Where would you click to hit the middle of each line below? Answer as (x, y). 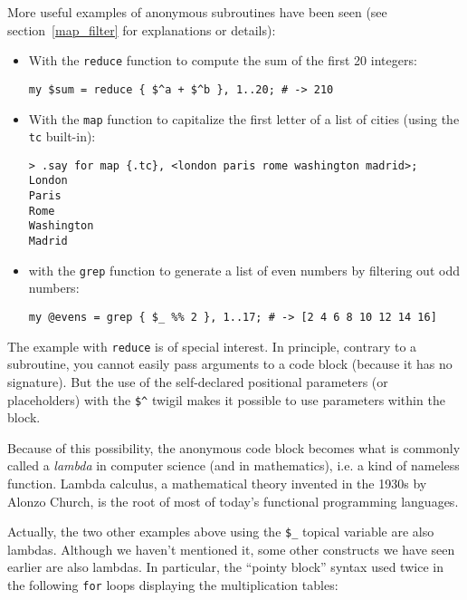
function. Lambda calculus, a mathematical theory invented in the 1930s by (217, 483)
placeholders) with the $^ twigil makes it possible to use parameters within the (226, 399)
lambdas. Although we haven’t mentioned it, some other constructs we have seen (231, 549)
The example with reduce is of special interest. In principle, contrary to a (212, 346)
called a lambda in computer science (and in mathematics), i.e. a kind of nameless (233, 465)
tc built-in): (62, 136)
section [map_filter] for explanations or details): (142, 29)
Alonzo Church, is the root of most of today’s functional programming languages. (233, 501)
